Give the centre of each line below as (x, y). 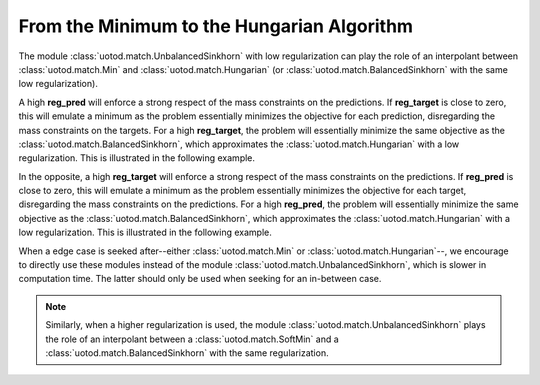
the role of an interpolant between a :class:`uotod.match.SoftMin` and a (192, 339)
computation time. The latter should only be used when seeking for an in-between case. (200, 279)
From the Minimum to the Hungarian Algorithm (216, 26)
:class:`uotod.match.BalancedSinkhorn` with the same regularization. (187, 352)
